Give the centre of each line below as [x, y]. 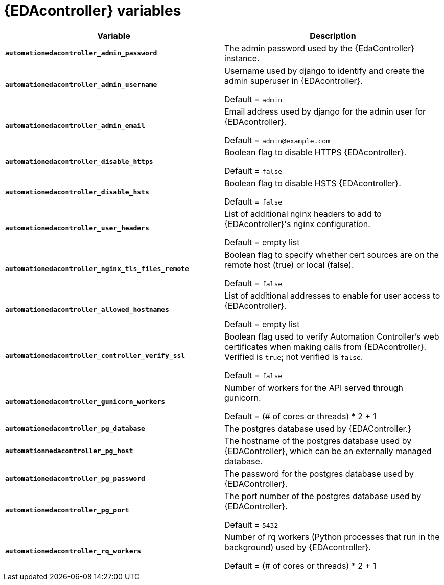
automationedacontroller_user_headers [77, 228]
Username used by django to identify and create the [324, 70]
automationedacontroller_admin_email [75, 126]
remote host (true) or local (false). [289, 265]
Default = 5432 [251, 524]
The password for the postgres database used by [319, 473]
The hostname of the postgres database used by [318, 441]
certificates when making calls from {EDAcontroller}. [325, 346]
